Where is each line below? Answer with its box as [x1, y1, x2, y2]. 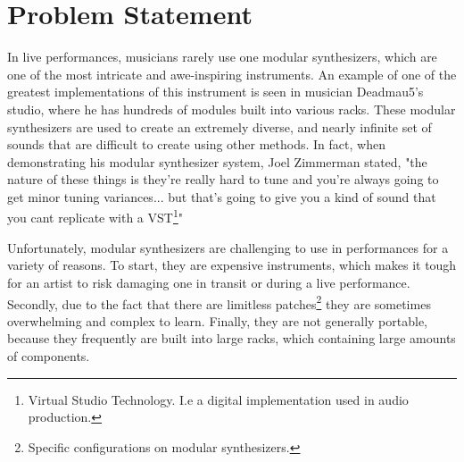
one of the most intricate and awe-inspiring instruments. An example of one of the [7, 64, 457, 83]
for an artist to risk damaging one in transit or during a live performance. [7, 273, 410, 291]
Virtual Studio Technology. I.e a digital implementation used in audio [28, 390, 409, 408]
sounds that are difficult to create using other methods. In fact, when [7, 135, 385, 154]
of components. [7, 346, 90, 365]
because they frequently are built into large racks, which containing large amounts [7, 329, 456, 348]
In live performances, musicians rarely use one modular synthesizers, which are [7, 47, 437, 66]
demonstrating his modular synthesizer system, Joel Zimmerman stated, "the [7, 152, 427, 171]
